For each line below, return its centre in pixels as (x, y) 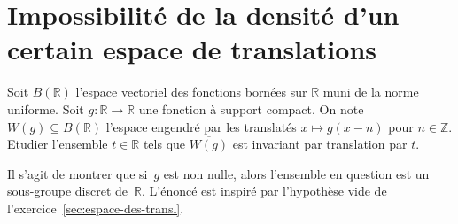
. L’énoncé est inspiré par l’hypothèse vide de (264, 191)
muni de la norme (371, 92)
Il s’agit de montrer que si (78, 173)
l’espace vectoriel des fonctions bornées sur (191, 92)
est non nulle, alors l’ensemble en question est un (296, 173)
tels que (164, 144)
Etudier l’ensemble (58, 144)
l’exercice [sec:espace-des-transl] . (96, 208)
